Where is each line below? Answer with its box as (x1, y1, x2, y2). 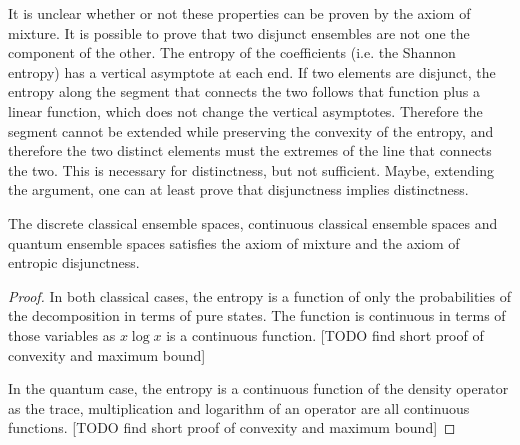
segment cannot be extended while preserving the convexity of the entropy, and (8, 120, 494, 141)
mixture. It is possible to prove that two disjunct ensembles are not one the (8, 22, 470, 43)
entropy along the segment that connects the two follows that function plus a (8, 81, 481, 102)
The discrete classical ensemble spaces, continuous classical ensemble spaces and (8, 212, 498, 233)
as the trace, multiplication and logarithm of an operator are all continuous (8, 397, 470, 418)
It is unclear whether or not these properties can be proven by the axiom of (8, 3, 471, 23)
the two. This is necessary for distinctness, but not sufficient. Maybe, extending (8, 159, 495, 180)
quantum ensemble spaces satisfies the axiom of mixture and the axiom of (8, 232, 460, 253)
